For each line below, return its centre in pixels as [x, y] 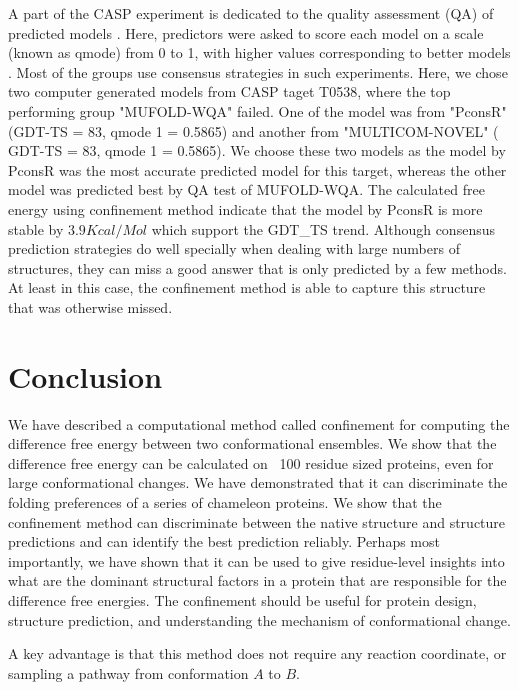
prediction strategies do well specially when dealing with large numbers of [234, 248]
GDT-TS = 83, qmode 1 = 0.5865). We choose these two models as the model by [257, 150]
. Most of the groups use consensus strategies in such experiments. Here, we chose [258, 71]
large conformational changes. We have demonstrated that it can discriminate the [258, 482]
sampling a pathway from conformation [128, 672]
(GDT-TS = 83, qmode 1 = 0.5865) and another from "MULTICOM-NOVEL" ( [253, 130]
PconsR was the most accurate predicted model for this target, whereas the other [257, 169]
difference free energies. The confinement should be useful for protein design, [242, 599]
